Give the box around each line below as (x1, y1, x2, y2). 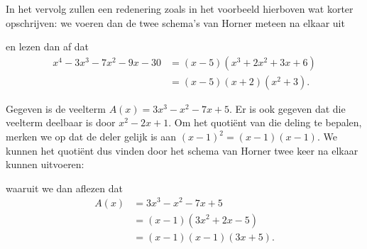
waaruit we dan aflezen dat (6, 180, 123, 195)
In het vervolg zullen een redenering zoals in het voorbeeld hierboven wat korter (6, 1, 354, 16)
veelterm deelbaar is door (6, 115, 116, 130)
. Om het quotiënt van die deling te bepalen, (168, 115, 362, 130)
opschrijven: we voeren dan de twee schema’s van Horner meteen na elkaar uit (6, 15, 345, 30)
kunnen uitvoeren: (6, 157, 84, 172)
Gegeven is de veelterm (6, 101, 106, 116)
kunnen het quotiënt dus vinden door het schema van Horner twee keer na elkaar (6, 143, 358, 157)
